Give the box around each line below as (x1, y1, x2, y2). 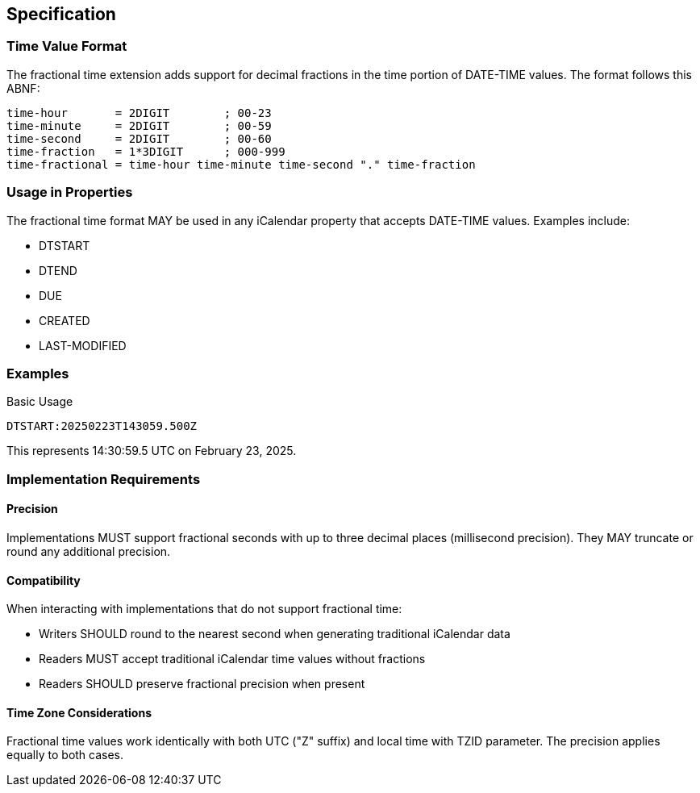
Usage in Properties (6, 184, 133, 201)
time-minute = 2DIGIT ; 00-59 (6, 119, 272, 132)
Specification (6, 4, 116, 24)
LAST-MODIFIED (39, 338, 127, 353)
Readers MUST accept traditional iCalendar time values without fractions (39, 652, 426, 666)
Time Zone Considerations (6, 705, 152, 720)
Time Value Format (6, 38, 127, 55)
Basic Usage (6, 394, 73, 409)
